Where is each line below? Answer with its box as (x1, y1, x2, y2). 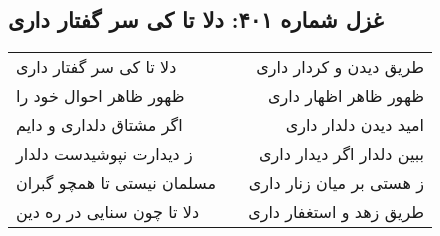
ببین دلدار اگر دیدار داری (258, 142, 424, 166)
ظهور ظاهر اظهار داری (268, 84, 424, 108)
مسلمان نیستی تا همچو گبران (16, 171, 217, 195)
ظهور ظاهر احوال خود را (16, 84, 185, 108)
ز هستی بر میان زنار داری (248, 171, 424, 195)
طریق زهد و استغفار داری (248, 200, 424, 224)
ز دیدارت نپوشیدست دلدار (16, 142, 193, 166)
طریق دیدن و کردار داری (256, 55, 424, 79)
